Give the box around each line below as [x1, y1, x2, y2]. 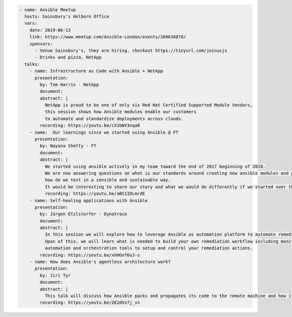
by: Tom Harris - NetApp [39, 82, 99, 87]
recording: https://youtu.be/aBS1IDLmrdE [44, 191, 146, 197]
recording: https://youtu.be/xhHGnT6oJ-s [39, 252, 140, 258]
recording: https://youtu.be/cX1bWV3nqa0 [39, 123, 140, 129]
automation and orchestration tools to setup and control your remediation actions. [44, 245, 253, 251]
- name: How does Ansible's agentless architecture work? [29, 259, 171, 265]
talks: [24, 61, 40, 67]
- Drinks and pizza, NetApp [35, 55, 102, 60]
